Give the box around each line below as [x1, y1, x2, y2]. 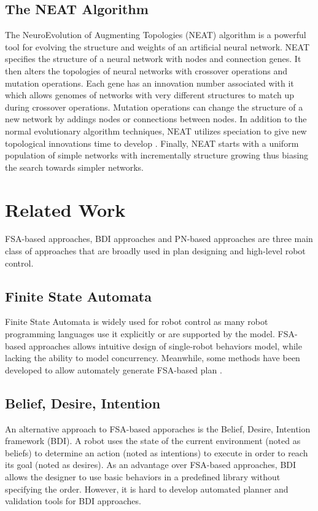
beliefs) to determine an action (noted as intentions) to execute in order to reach [5, 446, 308, 459]
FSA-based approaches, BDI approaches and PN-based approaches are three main [5, 232, 313, 245]
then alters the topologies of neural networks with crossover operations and [5, 64, 287, 77]
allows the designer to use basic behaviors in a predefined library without [5, 470, 281, 483]
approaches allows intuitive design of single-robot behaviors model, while [28, 339, 302, 352]
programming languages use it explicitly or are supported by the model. [5, 327, 275, 340]
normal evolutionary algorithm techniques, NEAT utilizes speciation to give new [5, 124, 307, 137]
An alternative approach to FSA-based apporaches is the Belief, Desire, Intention [5, 422, 311, 435]
